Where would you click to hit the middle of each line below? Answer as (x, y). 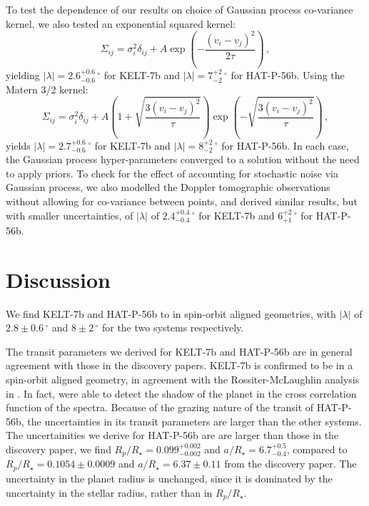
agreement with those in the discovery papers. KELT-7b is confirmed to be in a (180, 365)
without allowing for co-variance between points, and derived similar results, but (182, 201)
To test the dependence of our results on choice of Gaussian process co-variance (180, 9)
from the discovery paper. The (290, 464)
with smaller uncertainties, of (70, 215)
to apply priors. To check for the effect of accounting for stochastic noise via (172, 173)
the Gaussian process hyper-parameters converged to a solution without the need (183, 159)
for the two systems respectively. (173, 327)
